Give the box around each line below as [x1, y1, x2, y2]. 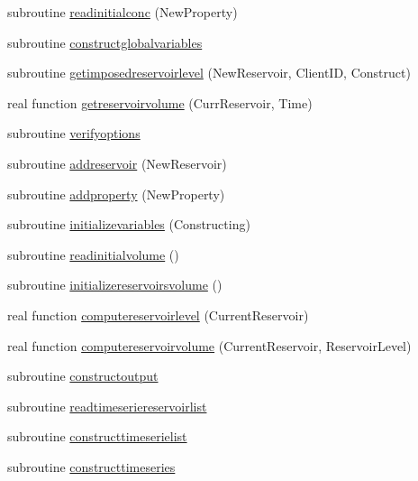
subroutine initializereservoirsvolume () [7, 275, 223, 294]
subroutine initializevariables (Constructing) [7, 215, 250, 234]
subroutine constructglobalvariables [7, 32, 203, 51]
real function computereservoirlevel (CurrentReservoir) [7, 305, 309, 324]
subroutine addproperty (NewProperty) [7, 184, 225, 203]
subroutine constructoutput [7, 366, 159, 385]
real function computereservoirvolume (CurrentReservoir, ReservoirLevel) [7, 336, 412, 355]
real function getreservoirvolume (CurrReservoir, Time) [7, 93, 313, 112]
